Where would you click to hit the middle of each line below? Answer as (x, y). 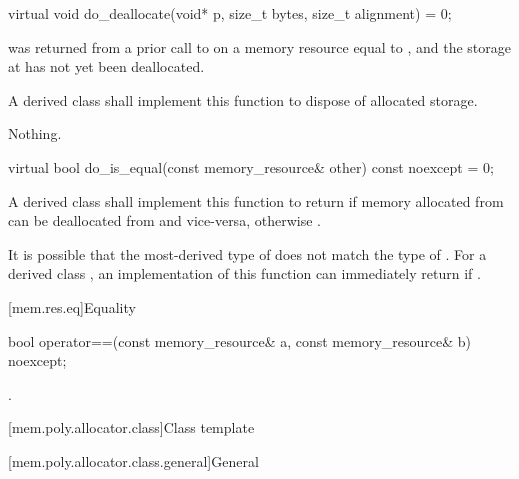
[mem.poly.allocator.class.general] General (133, 460)
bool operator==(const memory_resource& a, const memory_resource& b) (239, 340)
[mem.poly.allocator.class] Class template (131, 427)
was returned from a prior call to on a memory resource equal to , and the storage (259, 46)
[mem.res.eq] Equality (72, 306)
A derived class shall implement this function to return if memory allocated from (256, 200)
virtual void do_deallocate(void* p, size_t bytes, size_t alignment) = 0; (230, 13)
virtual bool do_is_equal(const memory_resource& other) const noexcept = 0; (251, 166)
